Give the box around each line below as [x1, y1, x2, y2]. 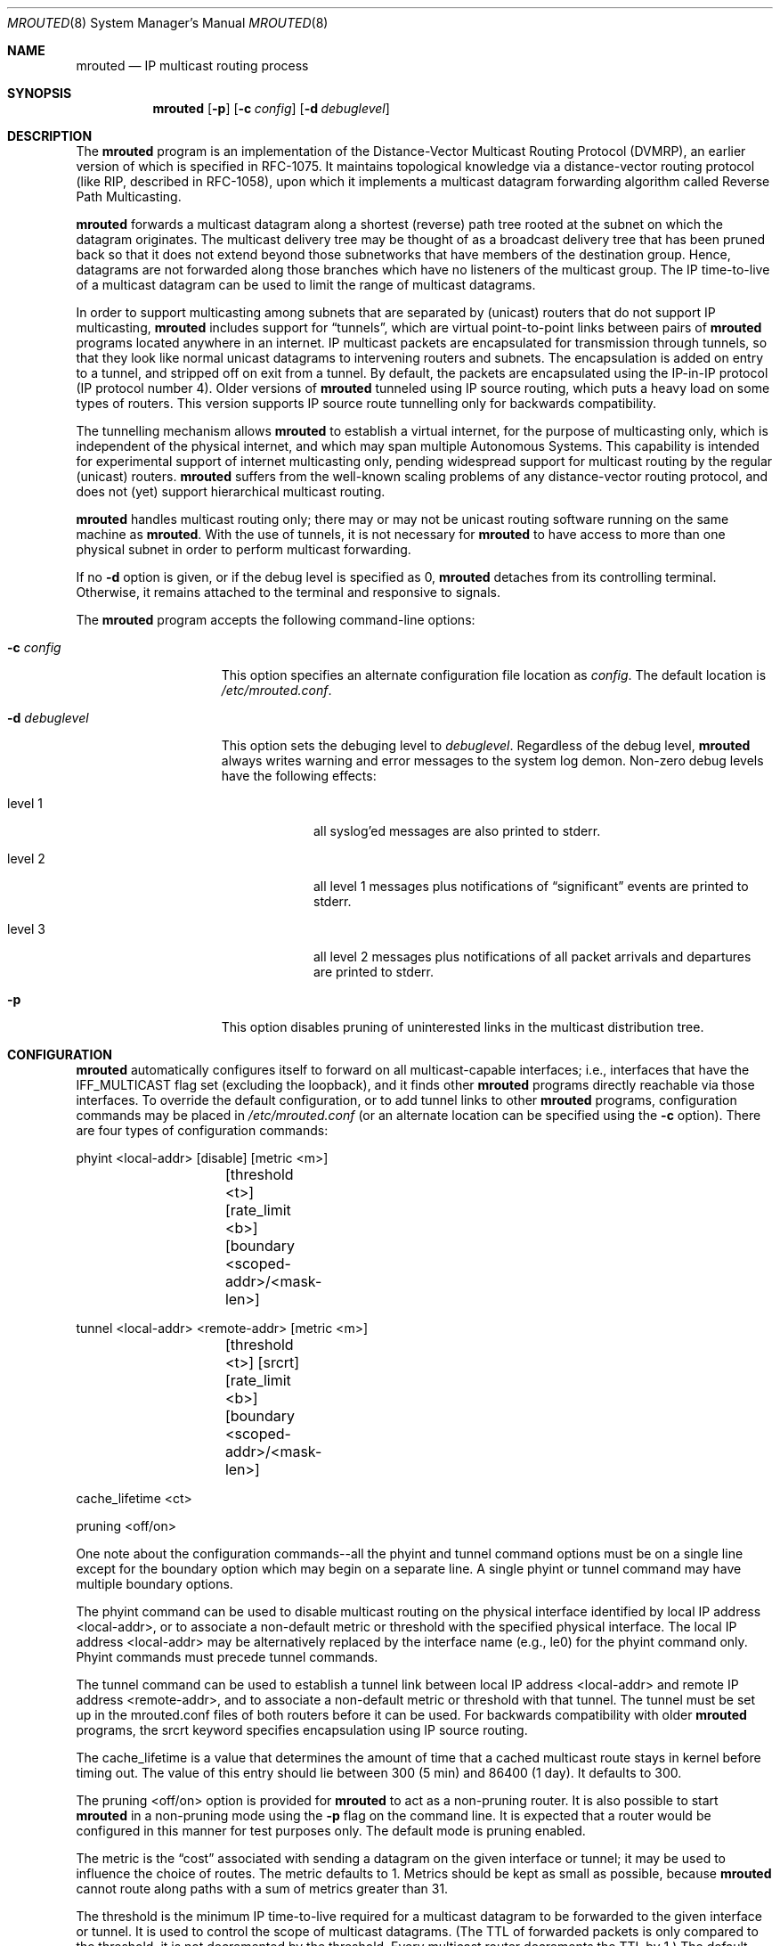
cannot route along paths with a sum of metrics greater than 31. [76, 1881, 449, 1896]
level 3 [7, 921, 46, 936]
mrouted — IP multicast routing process [76, 58, 309, 73]
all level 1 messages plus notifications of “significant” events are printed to [313, 879, 749, 894]
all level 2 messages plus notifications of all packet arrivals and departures [313, 949, 752, 964]
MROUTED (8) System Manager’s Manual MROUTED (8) [7, 15, 329, 30]
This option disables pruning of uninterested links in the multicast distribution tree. [221, 1019, 704, 1034]
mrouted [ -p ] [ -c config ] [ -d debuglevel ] [152, 101, 390, 116]
